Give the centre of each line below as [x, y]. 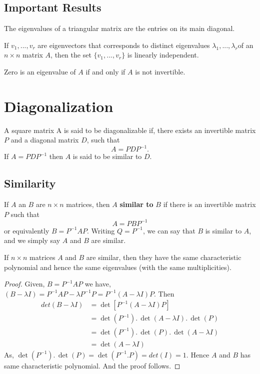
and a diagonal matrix [45, 140]
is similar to [223, 230]
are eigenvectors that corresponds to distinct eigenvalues [124, 45]
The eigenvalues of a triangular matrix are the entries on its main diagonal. [119, 28]
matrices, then [88, 204]
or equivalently [27, 230]
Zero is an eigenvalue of [40, 71]
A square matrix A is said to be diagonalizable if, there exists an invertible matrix [130, 130]
